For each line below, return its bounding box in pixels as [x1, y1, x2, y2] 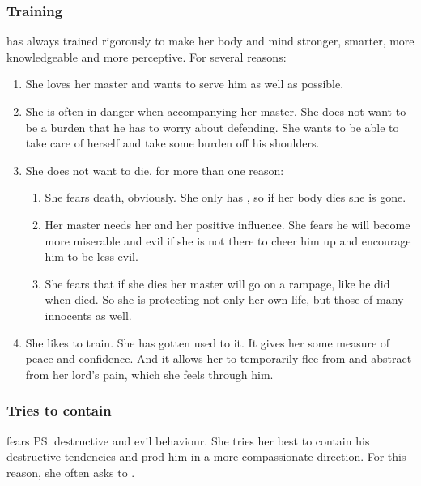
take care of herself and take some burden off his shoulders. [25, 134, 320, 151]
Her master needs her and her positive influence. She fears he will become [45, 215, 410, 232]
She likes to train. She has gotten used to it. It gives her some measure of [25, 334, 390, 351]
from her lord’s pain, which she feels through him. [25, 365, 274, 382]
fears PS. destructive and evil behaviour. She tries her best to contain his [6, 432, 370, 449]
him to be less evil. [45, 248, 138, 265]
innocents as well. [45, 306, 132, 323]
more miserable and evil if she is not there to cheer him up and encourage [45, 232, 411, 249]
